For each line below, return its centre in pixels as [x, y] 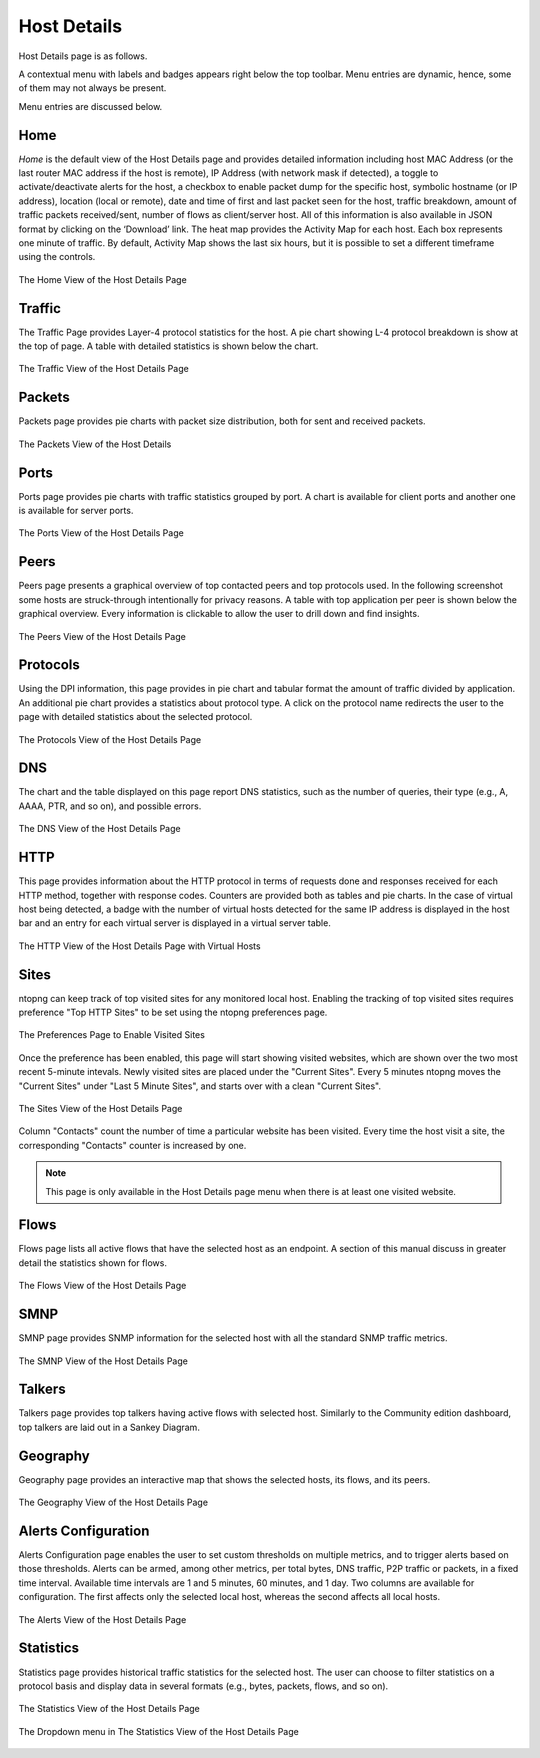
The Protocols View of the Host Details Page [110, 739]
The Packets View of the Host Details [95, 444]
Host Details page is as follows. [83, 56]
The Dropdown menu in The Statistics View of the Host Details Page [158, 1731]
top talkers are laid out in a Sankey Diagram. [109, 1427]
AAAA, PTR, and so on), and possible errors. [110, 806]
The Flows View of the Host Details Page [102, 1286]
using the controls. [57, 257]
